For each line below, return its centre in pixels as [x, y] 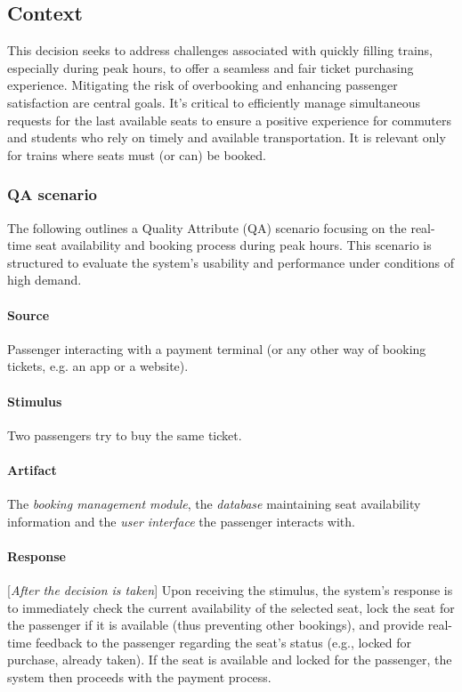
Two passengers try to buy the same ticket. [125, 435]
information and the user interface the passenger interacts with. [181, 521]
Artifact [32, 469]
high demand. [45, 280]
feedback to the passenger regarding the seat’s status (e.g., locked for [223, 642]
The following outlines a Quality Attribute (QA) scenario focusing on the [207, 227]
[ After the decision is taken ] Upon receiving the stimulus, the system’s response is [230, 590]
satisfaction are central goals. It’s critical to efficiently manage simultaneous [214, 102]
